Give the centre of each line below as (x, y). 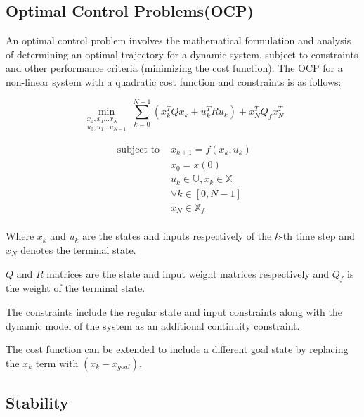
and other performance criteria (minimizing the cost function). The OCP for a (174, 68)
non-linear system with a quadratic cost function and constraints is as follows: (174, 81)
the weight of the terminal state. (76, 288)
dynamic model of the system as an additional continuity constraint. (153, 325)
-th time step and (317, 236)
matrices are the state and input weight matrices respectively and (188, 273)
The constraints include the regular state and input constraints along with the (174, 311)
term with (57, 363)
